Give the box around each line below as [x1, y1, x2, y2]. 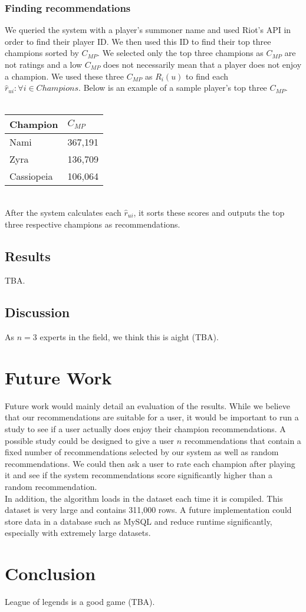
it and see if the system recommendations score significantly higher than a [5, 469, 272, 481]
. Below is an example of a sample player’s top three [78, 81, 267, 94]
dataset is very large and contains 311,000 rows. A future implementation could [5, 504, 292, 516]
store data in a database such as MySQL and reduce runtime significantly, [5, 515, 272, 527]
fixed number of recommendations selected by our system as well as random [5, 446, 279, 458]
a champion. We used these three [5, 70, 124, 82]
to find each [186, 70, 229, 82]
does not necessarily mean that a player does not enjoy [103, 58, 302, 70]
